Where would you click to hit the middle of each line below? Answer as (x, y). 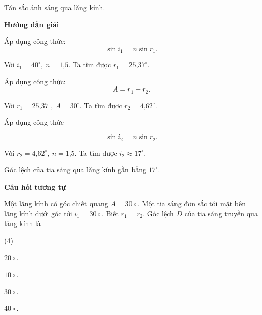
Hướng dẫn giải (32, 24)
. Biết (110, 213)
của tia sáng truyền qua (221, 213)
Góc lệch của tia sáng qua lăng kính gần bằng (75, 170)
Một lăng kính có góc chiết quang (56, 204)
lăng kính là (23, 223)
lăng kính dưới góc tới (38, 213)
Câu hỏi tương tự (35, 186)
